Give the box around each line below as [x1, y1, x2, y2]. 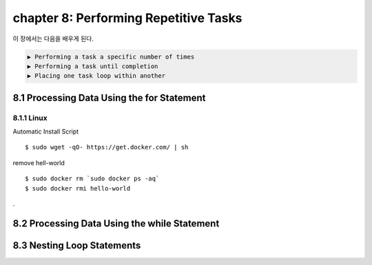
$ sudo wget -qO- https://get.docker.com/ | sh [25, 143, 189, 151]
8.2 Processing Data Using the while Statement [12, 218, 220, 229]
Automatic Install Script [12, 127, 79, 136]
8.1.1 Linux [12, 113, 48, 123]
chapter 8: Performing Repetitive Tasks [12, 10, 242, 25]
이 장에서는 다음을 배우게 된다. [12, 34, 94, 43]
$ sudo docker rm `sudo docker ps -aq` [25, 175, 160, 182]
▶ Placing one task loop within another [27, 72, 165, 80]
